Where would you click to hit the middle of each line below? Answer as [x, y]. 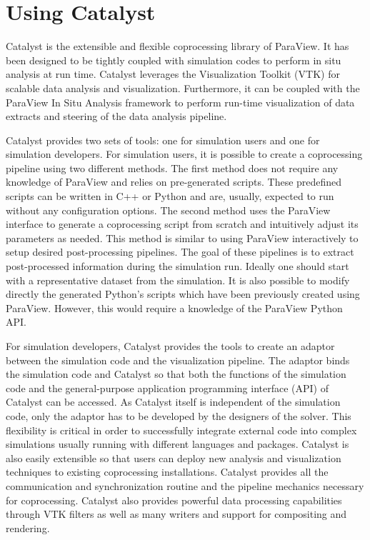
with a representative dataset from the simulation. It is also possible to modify [178, 280]
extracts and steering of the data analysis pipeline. [116, 116]
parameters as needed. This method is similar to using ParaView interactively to [182, 237]
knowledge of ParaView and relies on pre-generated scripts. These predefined [174, 182]
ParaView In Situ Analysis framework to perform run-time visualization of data [180, 102]
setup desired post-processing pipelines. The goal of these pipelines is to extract [180, 252]
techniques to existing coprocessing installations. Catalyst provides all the [167, 472]
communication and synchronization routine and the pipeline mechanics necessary [185, 485]
